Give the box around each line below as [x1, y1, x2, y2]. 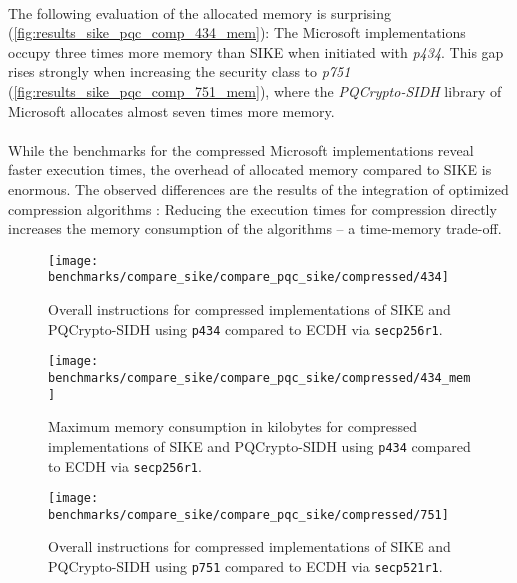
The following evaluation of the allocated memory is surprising [8, 2, 392, 23]
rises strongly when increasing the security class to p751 [8, 61, 351, 82]
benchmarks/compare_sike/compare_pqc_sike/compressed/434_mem [48, 370, 471, 385]
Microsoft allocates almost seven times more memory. [8, 100, 335, 121]
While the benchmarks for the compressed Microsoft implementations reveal [8, 139, 474, 160]
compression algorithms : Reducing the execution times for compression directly [8, 198, 497, 219]
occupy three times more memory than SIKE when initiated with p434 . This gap [8, 41, 504, 62]
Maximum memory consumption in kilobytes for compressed [48, 416, 418, 437]
